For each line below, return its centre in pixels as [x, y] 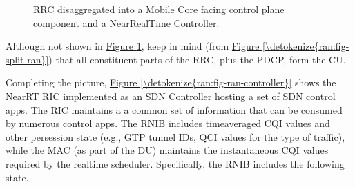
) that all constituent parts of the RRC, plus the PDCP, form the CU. [197, 59]
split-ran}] [27, 59]
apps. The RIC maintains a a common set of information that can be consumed [174, 109]
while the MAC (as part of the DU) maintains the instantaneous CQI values [167, 150]
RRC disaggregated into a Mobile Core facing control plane [159, 9]
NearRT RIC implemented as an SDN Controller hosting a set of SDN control [171, 96]
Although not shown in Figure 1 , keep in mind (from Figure [133, 46]
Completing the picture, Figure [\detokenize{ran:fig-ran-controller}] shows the [171, 82]
